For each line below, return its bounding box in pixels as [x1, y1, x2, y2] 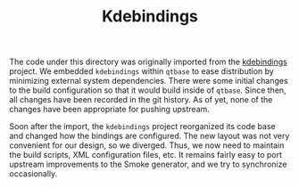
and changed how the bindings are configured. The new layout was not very [9, 131, 290, 142]
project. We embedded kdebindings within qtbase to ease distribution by [9, 66, 274, 77]
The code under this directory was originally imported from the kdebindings [9, 56, 288, 68]
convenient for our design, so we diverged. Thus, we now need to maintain [9, 140, 285, 151]
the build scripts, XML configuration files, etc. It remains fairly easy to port [9, 150, 283, 160]
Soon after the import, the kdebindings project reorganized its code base [9, 121, 276, 132]
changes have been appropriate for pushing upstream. [9, 104, 210, 115]
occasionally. [9, 168, 58, 179]
